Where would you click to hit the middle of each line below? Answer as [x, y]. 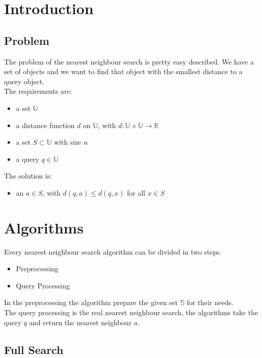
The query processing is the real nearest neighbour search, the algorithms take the [131, 312]
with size [68, 142]
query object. [24, 81]
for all [136, 192]
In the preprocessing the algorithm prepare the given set [91, 302]
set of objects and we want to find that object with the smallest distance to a [123, 71]
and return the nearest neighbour [80, 322]
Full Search [34, 349]
